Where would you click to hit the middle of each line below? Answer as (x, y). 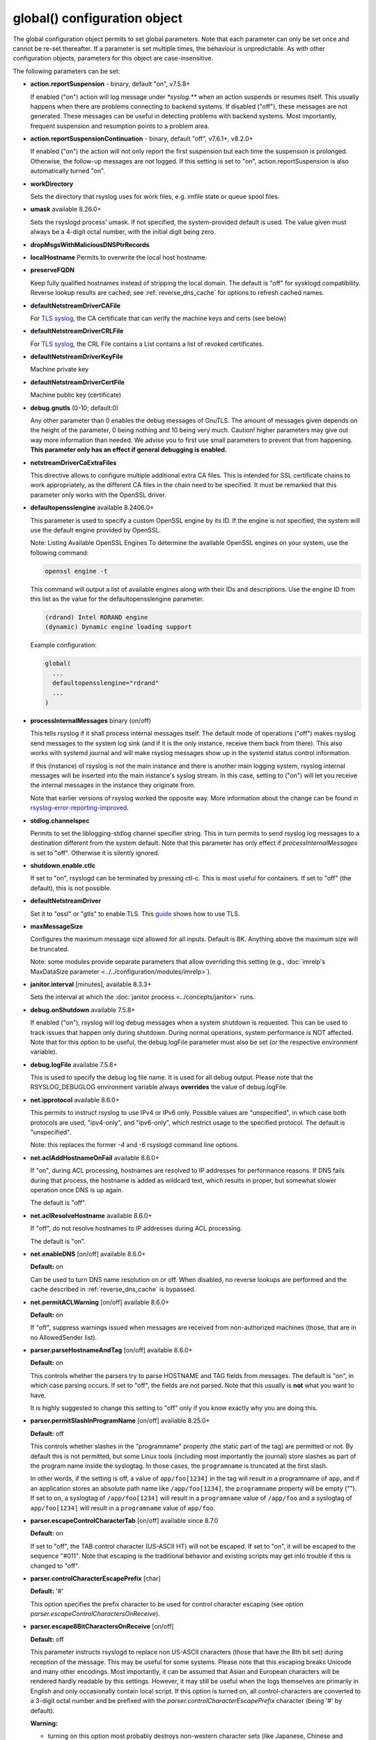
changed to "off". (55, 1565)
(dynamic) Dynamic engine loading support (118, 627)
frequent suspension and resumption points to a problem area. (120, 126)
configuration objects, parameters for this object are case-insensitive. (113, 58)
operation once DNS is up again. (77, 1190)
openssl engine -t (76, 571)
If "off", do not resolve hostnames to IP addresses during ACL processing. (136, 1228)
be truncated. (50, 949)
